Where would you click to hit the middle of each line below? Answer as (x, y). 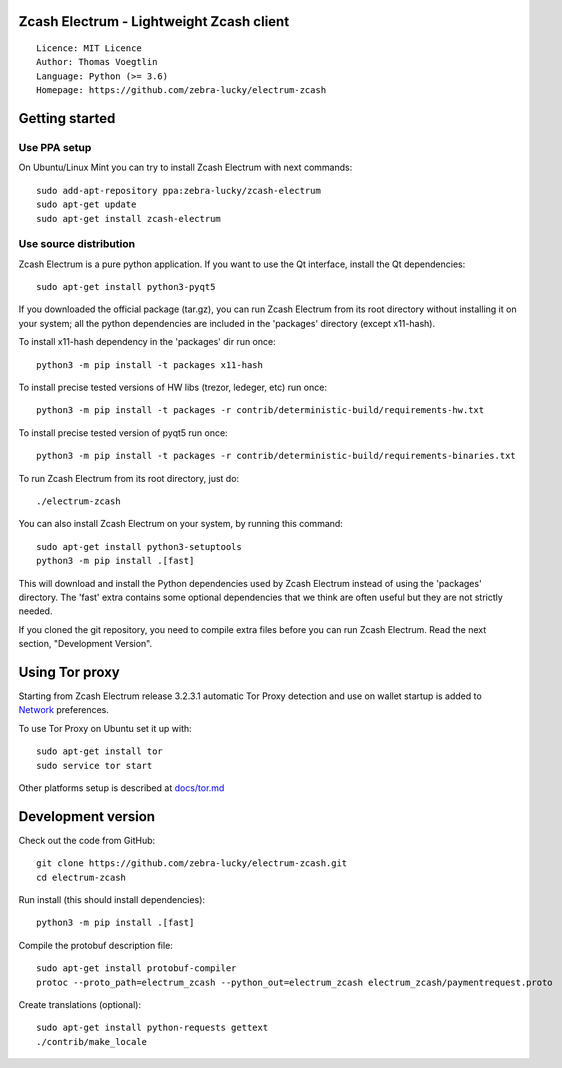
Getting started (67, 118)
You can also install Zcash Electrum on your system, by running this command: (181, 524)
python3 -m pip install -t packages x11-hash (150, 364)
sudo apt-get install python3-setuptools (139, 546)
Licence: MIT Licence (89, 48)
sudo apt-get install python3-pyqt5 (126, 287)
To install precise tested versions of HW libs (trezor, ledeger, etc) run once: (172, 387)
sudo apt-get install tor (100, 751)
